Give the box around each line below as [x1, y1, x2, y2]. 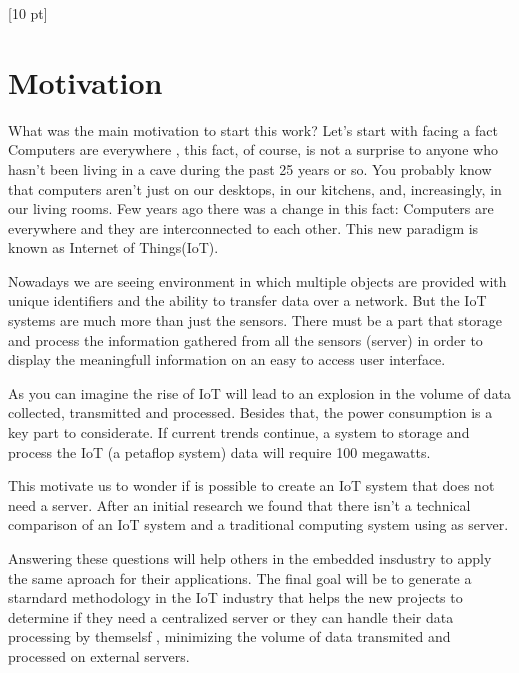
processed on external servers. [8, 645, 190, 666]
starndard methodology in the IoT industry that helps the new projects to [8, 587, 463, 608]
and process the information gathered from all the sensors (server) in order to [8, 329, 483, 350]
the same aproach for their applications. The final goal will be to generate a [8, 567, 472, 588]
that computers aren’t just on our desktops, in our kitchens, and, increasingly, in [8, 178, 502, 199]
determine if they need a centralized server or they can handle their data [8, 606, 454, 627]
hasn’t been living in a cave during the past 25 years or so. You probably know [8, 158, 492, 179]
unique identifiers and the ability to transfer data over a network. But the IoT [8, 290, 487, 311]
